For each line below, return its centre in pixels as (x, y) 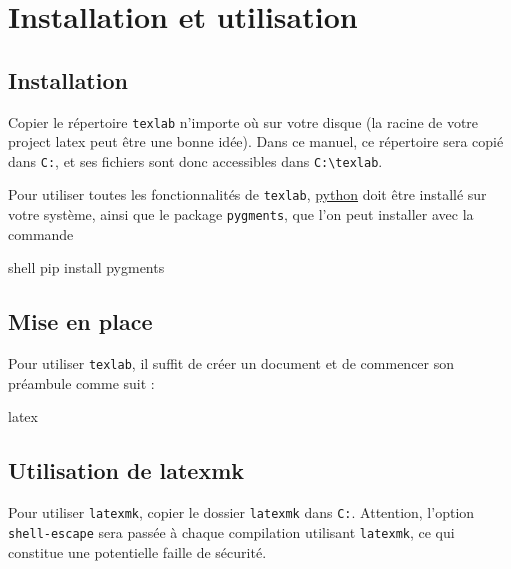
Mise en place (80, 321)
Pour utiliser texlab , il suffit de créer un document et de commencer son (231, 363)
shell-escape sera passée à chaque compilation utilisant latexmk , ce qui (231, 531)
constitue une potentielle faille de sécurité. (137, 551)
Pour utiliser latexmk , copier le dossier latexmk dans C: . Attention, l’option (241, 512)
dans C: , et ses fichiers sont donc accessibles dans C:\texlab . (195, 160)
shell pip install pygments (86, 267)
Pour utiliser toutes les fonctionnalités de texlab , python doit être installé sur (247, 194)
